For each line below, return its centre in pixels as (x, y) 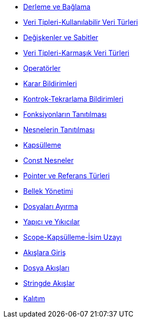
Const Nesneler (49, 160)
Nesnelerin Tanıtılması (59, 130)
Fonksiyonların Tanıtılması (65, 114)
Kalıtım (34, 298)
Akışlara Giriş (45, 252)
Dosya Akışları (46, 268)
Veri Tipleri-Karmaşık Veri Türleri (76, 53)
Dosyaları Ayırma (51, 206)
